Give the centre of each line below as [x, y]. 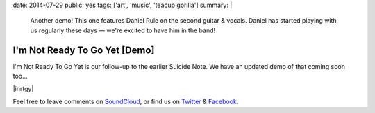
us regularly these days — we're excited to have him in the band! [123, 30]
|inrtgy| [23, 89]
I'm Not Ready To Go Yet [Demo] [84, 50]
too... [20, 76]
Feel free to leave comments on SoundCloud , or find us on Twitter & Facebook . [126, 101]
